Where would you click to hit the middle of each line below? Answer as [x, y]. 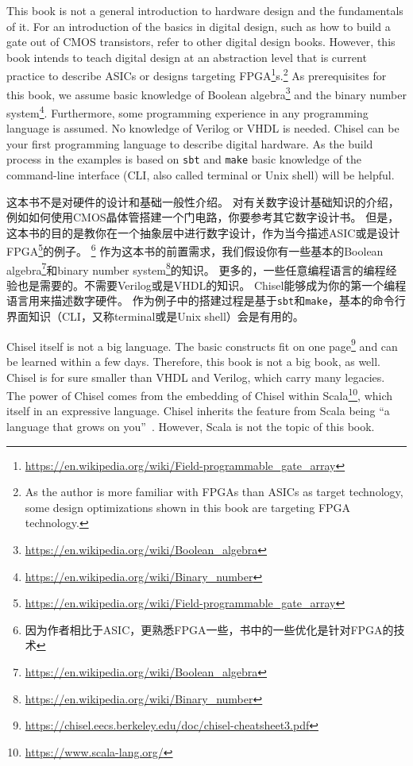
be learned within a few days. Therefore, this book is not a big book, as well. [193, 361]
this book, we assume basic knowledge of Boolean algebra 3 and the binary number [206, 93]
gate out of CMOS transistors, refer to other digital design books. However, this [201, 42]
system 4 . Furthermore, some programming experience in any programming [187, 111]
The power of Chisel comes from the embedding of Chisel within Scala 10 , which [200, 394]
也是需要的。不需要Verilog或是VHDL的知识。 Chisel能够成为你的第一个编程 [212, 285]
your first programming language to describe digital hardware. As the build [190, 143]
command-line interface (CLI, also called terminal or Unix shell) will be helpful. [201, 174]
